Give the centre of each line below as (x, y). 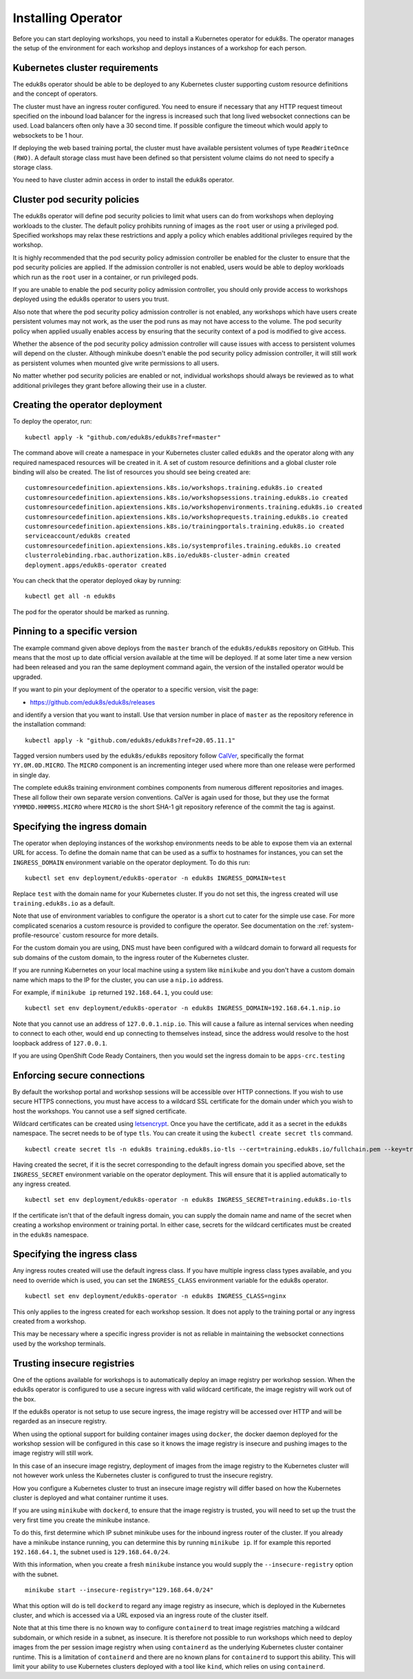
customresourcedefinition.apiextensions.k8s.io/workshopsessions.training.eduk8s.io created (187, 497)
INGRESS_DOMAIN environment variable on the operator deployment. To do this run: (131, 862)
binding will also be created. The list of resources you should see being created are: (132, 472)
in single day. (32, 775)
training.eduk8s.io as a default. (64, 903)
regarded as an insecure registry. (60, 1421)
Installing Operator (67, 18)
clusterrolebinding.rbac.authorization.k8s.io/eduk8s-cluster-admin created (158, 555)
